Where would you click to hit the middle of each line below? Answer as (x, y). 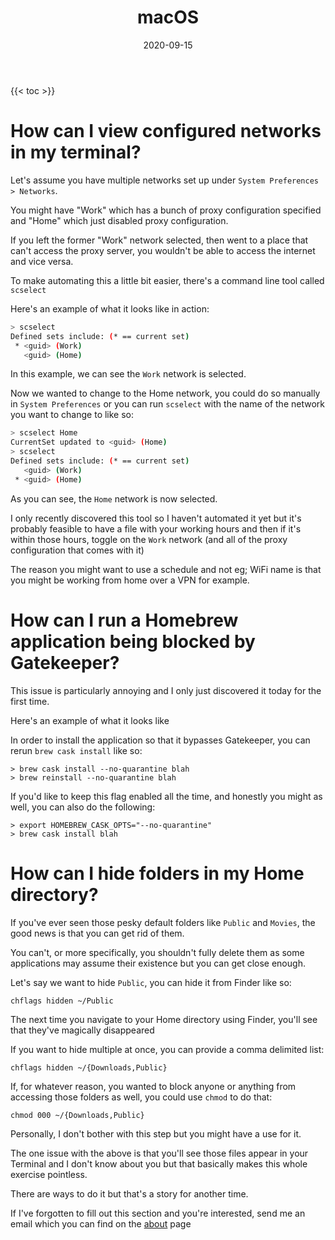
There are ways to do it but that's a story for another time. (129, 1193)
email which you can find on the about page (101, 1223)
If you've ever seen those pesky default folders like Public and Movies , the (163, 922)
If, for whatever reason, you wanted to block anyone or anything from (153, 1086)
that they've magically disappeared (82, 1030)
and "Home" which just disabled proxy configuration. (119, 220)
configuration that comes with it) (77, 550)
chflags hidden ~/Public (62, 1001)
